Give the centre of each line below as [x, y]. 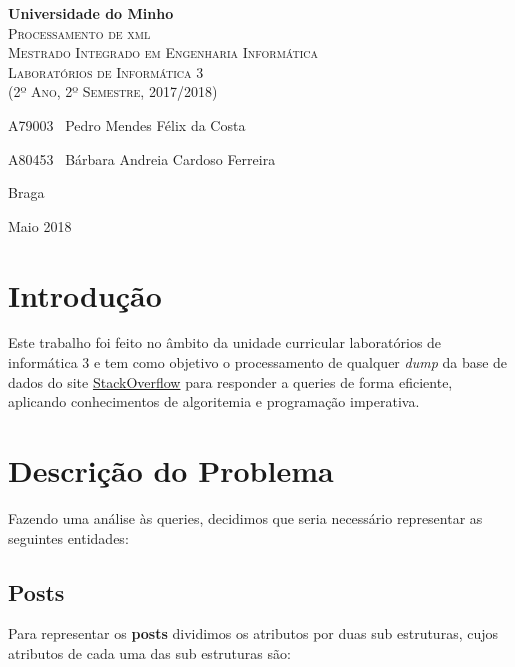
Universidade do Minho [91, 13]
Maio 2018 [40, 225]
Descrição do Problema [171, 470]
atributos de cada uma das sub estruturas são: [149, 652]
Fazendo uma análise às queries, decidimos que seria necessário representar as [245, 517]
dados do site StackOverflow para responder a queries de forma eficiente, [230, 381]
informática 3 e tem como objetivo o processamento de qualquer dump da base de [258, 362]
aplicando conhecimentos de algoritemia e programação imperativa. [214, 401]
